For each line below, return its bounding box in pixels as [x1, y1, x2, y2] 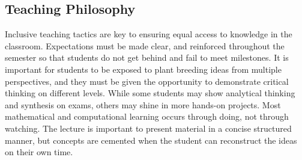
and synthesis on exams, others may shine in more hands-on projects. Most [5, 98, 281, 111]
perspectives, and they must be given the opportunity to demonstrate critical [5, 75, 289, 87]
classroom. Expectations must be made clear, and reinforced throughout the [5, 39, 285, 52]
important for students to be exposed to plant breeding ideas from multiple [5, 63, 282, 75]
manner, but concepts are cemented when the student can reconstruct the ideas [5, 134, 297, 146]
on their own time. [5, 146, 73, 158]
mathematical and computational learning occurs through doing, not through [5, 110, 289, 123]
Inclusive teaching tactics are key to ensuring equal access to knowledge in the [5, 28, 292, 40]
